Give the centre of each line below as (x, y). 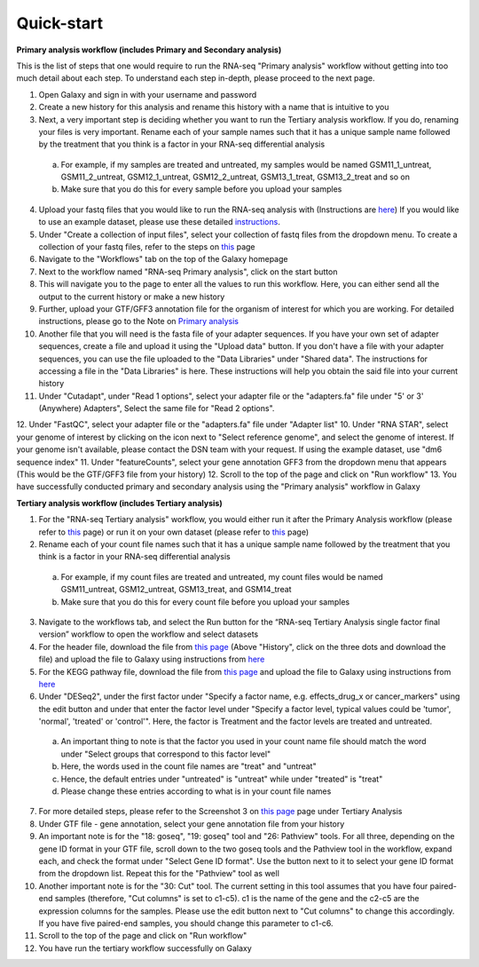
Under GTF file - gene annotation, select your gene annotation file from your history (192, 824)
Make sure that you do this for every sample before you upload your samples (201, 189)
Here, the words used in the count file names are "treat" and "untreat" (188, 766)
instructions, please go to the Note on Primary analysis (139, 321)
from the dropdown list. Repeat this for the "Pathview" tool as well (159, 874)
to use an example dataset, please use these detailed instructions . (160, 222)
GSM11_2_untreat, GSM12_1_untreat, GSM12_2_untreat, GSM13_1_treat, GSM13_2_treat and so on (236, 177)
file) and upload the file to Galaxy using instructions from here (152, 659)
